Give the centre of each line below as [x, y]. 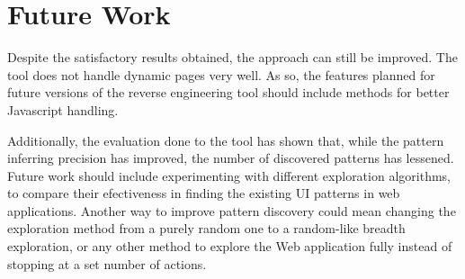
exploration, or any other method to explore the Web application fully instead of [230, 246]
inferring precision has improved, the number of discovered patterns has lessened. [231, 158]
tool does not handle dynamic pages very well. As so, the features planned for [221, 74]
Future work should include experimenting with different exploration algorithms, [229, 175]
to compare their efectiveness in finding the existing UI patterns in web [204, 193]
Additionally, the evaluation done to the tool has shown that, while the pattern [226, 140]
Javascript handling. [63, 109]
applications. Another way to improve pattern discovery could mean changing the [232, 210]
